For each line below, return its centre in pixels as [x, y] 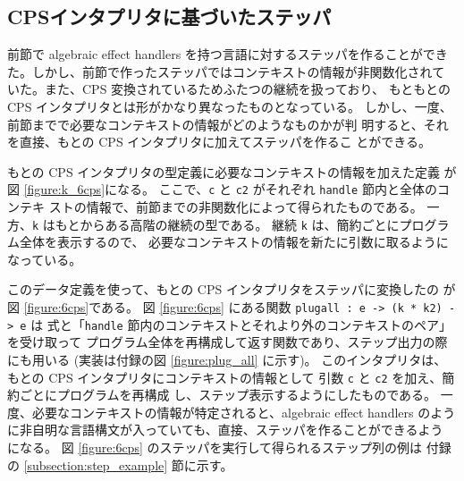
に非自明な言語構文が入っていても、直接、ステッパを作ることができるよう [225, 430]
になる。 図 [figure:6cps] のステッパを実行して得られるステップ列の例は [215, 447]
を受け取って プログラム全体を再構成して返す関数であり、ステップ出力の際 [228, 342]
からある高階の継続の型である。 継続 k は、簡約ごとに [240, 224]
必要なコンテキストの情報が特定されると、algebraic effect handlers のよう [244, 412]
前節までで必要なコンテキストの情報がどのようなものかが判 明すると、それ [228, 124]
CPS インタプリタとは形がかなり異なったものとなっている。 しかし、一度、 [230, 106]
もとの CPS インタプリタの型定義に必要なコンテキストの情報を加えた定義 [224, 171]
